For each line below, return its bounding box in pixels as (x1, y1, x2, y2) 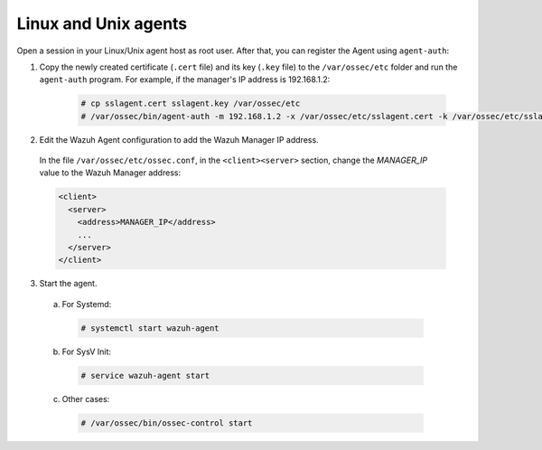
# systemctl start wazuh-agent (80, 323, 220, 333)
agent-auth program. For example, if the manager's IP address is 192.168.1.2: (39, 74, 331, 85)
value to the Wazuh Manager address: (39, 167, 181, 178)
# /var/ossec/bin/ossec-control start (80, 417, 253, 428)
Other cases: (61, 393, 110, 404)
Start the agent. (39, 278, 98, 289)
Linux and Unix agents (16, 14, 188, 33)
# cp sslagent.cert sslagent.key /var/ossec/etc (80, 98, 301, 108)
